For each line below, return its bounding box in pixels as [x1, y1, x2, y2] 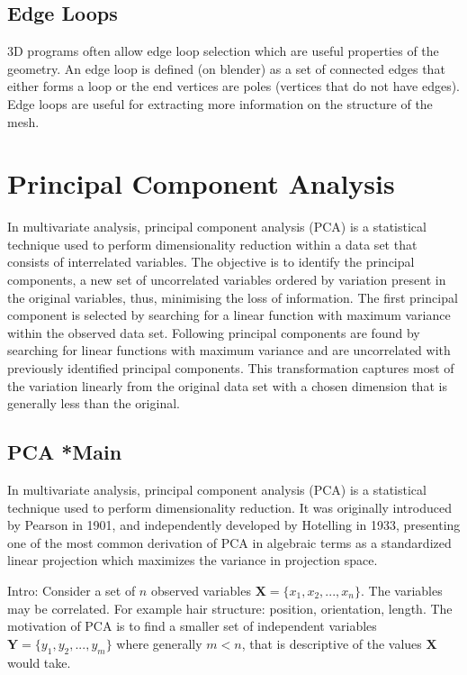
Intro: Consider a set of [7, 581, 136, 599]
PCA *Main [7, 438, 122, 466]
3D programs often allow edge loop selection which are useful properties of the [7, 41, 439, 60]
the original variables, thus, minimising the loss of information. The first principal [7, 287, 458, 306]
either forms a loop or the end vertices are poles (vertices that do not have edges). [7, 77, 461, 96]
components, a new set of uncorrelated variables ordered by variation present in [7, 270, 446, 289]
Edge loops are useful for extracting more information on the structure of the [7, 94, 433, 113]
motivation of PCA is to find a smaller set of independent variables [7, 616, 377, 635]
